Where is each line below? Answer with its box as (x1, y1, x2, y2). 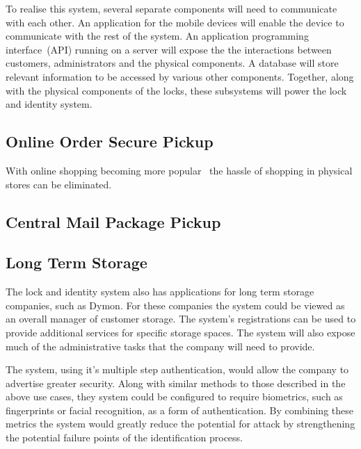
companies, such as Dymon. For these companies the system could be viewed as (6, 297, 345, 312)
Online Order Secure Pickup (6, 131, 214, 152)
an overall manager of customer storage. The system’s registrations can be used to (6, 311, 356, 326)
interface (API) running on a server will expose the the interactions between (6, 42, 332, 56)
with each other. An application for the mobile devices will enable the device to (6, 15, 344, 29)
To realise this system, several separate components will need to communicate (6, 1, 337, 15)
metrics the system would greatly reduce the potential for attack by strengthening (6, 416, 355, 431)
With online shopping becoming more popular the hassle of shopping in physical (6, 163, 353, 177)
